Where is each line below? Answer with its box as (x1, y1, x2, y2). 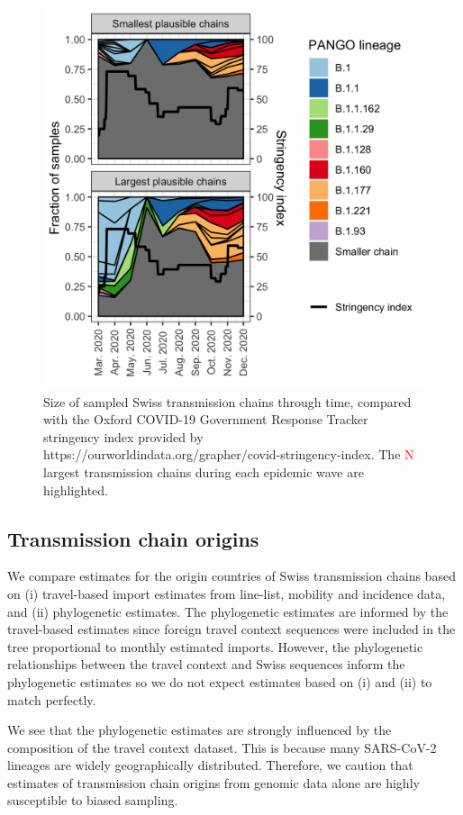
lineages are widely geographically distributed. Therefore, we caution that (7, 756, 413, 774)
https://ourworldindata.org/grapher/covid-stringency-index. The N (43, 445, 414, 464)
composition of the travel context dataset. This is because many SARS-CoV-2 (7, 738, 437, 756)
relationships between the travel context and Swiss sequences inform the (7, 655, 405, 674)
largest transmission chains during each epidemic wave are (43, 462, 364, 481)
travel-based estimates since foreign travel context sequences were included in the (7, 620, 456, 638)
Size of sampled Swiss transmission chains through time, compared (43, 392, 412, 411)
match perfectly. (7, 690, 96, 709)
